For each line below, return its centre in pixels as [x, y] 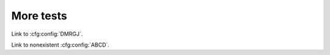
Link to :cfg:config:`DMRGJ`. [47, 34]
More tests [39, 16]
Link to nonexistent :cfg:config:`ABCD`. [61, 45]
